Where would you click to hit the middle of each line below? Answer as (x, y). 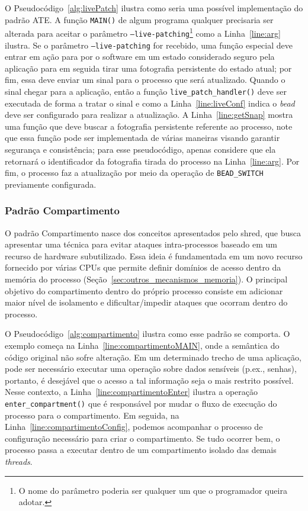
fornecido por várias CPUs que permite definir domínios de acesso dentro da (143, 267)
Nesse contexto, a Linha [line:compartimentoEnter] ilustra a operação (131, 392)
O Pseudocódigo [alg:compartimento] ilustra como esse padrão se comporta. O (147, 334)
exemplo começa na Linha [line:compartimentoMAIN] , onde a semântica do (142, 346)
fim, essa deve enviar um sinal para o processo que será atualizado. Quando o (145, 80)
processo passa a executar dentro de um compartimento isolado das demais (141, 450)
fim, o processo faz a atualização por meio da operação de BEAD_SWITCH (134, 173)
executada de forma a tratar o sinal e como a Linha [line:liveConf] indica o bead (150, 103)
